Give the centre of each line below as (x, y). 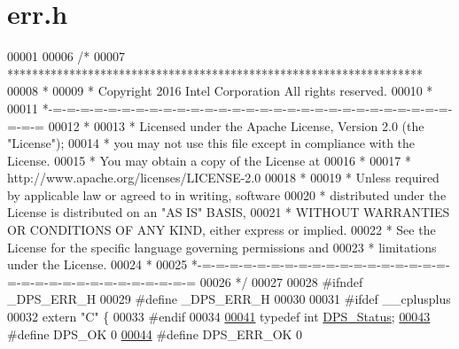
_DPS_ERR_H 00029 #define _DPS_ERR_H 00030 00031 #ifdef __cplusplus (229, 299)
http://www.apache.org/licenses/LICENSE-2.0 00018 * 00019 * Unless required (223, 178)
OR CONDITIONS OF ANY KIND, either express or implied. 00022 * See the (222, 230)
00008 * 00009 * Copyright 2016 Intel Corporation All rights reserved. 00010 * (220, 91)
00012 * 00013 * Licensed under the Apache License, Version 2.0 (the (236, 125)
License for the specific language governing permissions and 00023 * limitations (222, 247)
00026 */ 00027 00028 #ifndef (281, 281)
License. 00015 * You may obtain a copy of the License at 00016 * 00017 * (209, 160)
